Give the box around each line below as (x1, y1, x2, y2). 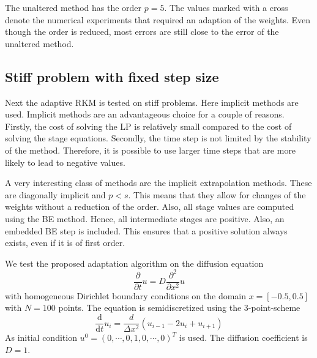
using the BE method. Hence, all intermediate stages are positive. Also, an (5, 212, 285, 225)
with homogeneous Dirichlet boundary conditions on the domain (5, 289, 247, 302)
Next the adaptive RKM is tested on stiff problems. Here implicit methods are (5, 95, 299, 108)
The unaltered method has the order (5, 1, 142, 13)
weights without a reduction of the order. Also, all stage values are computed (5, 200, 294, 213)
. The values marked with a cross (164, 1, 288, 13)
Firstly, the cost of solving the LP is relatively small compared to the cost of (5, 119, 292, 132)
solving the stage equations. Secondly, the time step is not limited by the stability (5, 132, 311, 144)
